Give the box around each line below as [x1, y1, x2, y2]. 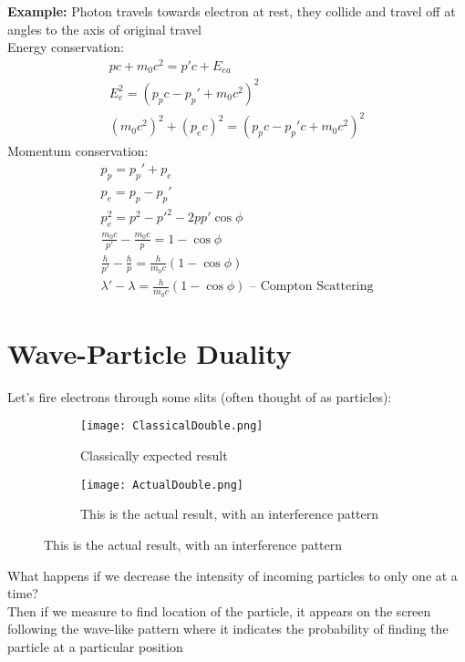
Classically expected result [80, 446, 228, 465]
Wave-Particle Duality [7, 334, 292, 371]
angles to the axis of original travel [7, 19, 201, 38]
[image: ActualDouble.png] [80, 478, 243, 491]
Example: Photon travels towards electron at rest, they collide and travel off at [7, 2, 456, 20]
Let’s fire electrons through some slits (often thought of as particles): [7, 387, 392, 406]
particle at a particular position [7, 636, 183, 656]
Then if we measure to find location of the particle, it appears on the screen [7, 601, 431, 620]
